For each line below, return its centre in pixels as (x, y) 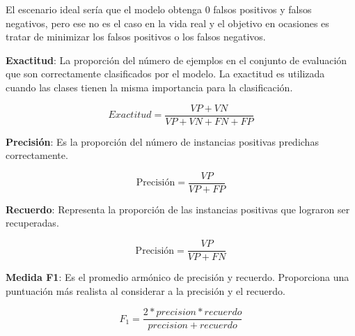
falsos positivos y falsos (262, 9)
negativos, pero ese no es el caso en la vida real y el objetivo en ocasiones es (167, 23)
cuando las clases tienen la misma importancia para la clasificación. (149, 87)
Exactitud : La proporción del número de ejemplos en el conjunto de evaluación (176, 60)
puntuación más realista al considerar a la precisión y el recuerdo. (145, 290)
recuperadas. (32, 223)
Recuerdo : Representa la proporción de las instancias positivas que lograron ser (178, 209)
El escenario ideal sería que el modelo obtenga (104, 9)
